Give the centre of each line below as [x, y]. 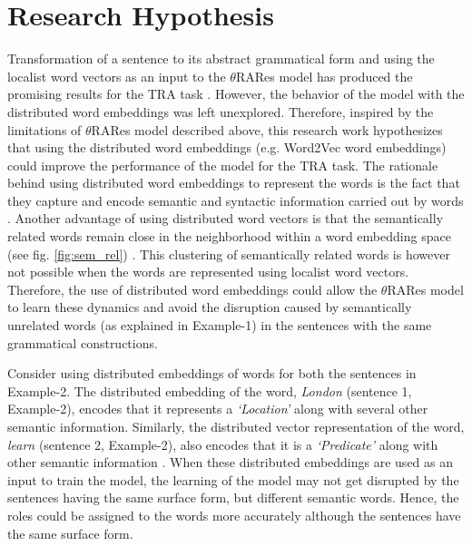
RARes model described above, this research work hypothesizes [267, 129]
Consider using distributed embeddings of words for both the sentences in [212, 373]
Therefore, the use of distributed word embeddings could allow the [192, 289]
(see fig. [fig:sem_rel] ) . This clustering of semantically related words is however [229, 253]
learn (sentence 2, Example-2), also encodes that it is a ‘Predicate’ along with [223, 444]
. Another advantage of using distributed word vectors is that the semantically [226, 218]
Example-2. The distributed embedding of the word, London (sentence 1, [210, 390]
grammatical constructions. [83, 342]
